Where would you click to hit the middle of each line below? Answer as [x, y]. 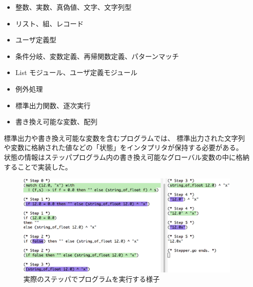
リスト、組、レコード [49, 23]
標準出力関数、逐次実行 [53, 105]
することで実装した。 [38, 166]
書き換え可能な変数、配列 [56, 122]
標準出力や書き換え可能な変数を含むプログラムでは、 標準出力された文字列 [125, 138]
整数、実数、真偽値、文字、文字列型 [73, 7]
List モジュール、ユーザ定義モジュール [76, 72]
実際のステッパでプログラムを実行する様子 [92, 279]
